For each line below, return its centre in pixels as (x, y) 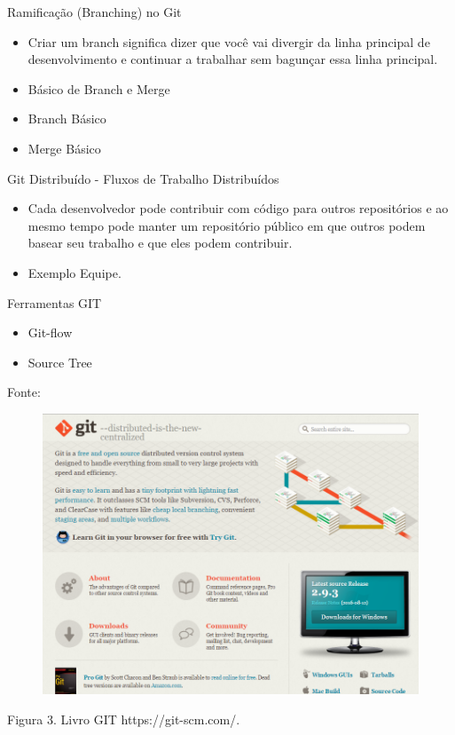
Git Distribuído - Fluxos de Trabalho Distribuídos (143, 178)
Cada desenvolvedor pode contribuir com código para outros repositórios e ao (238, 208)
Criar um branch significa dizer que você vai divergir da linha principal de (229, 41)
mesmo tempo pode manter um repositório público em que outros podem (227, 225)
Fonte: (24, 392)
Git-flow (50, 332)
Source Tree (60, 362)
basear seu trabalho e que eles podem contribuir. (160, 243)
